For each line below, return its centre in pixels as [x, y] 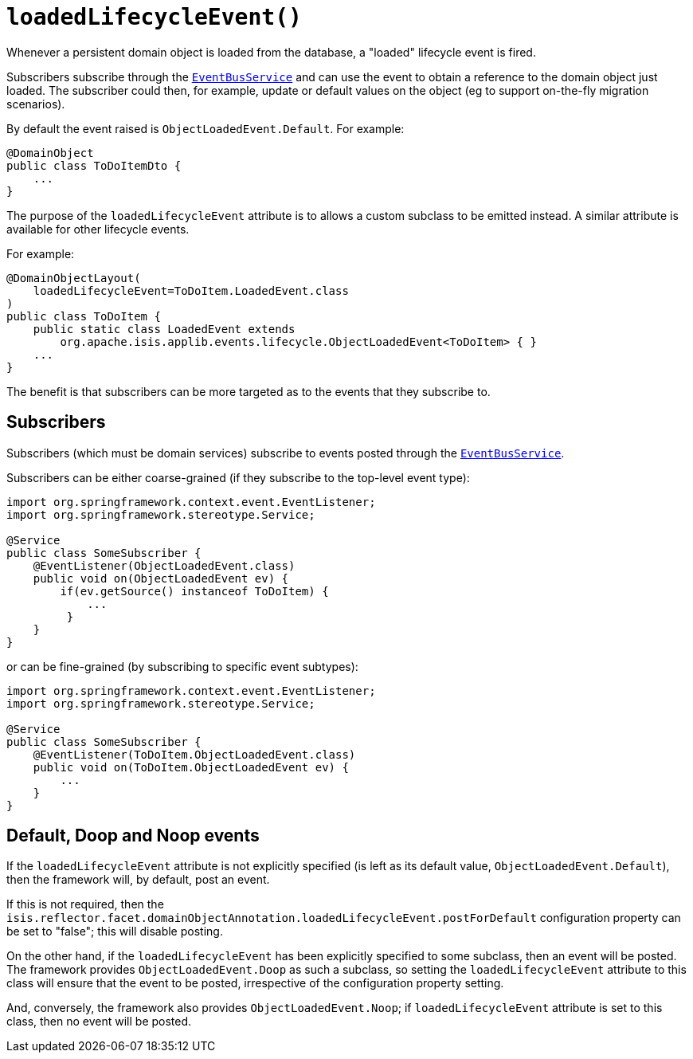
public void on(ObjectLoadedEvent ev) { [161, 578]
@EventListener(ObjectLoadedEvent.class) [164, 565]
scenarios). [36, 104]
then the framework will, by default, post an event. [138, 880]
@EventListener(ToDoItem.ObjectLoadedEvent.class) [194, 754]
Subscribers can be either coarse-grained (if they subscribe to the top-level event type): [238, 477]
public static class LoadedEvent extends [164, 329]
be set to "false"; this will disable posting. [115, 932]
